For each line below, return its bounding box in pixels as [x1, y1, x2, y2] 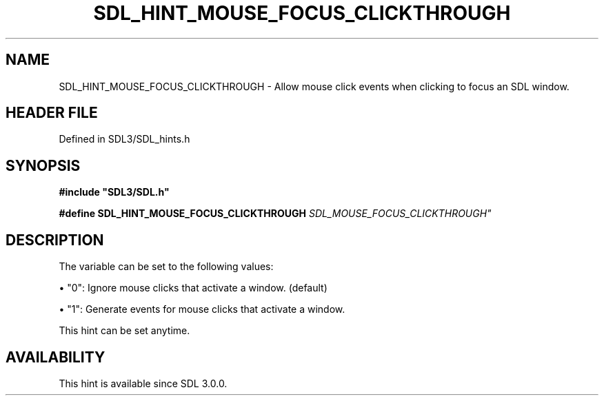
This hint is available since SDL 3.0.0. [59, 377, 228, 389]
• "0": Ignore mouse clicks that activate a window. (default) [59, 282, 328, 294]
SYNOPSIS [6, 156, 81, 174]
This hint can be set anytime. [59, 325, 190, 337]
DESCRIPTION [6, 231, 104, 249]
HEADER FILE [6, 104, 98, 122]
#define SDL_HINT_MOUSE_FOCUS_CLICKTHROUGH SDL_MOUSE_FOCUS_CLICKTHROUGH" [59, 207, 492, 220]
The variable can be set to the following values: [59, 260, 274, 273]
